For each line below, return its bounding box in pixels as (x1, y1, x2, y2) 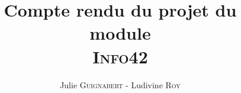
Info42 (92, 44, 148, 68)
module (89, 21, 151, 45)
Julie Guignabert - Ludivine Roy (60, 78, 181, 91)
